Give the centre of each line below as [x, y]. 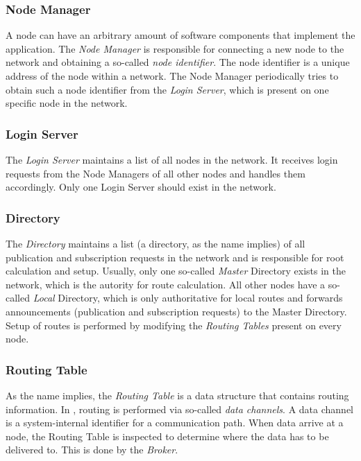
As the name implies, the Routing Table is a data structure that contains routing [177, 395]
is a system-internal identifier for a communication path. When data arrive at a [175, 423]
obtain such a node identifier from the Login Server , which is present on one [167, 89]
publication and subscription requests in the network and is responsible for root [175, 257]
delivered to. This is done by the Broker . [92, 450]
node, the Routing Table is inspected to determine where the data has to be [167, 436]
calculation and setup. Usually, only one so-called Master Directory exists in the [176, 271]
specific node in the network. [67, 103]
